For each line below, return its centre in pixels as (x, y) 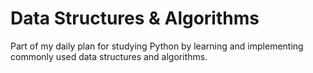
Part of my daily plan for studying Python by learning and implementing (157, 46)
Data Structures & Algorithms (135, 18)
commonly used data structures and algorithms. (109, 56)
